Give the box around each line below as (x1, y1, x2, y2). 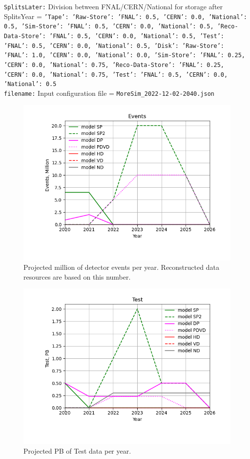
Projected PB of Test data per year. (23, 445, 131, 456)
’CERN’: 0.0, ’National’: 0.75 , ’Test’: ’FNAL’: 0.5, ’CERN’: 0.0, (4, 71, 228, 78)
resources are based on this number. (23, 271, 131, 282)
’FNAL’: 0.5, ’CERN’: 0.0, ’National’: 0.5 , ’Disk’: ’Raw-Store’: (4, 42, 225, 49)
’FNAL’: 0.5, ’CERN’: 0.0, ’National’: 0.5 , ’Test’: (49, 32, 225, 40)
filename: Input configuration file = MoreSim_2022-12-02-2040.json (4, 87, 215, 98)
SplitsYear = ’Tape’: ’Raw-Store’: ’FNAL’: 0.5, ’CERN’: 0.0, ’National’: (4, 11, 247, 21)
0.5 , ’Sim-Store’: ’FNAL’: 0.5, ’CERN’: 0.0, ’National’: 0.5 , (4, 23, 214, 30)
